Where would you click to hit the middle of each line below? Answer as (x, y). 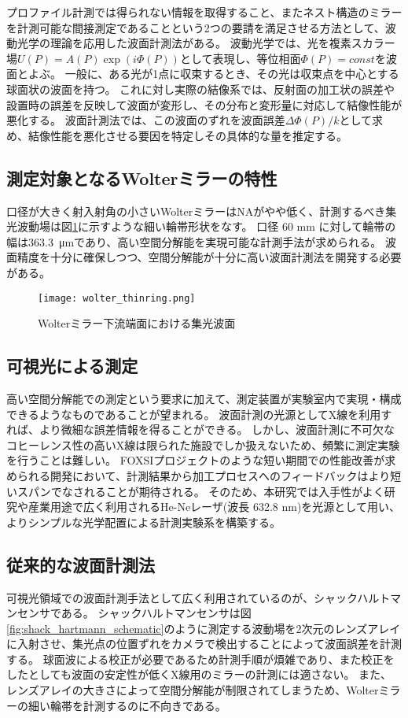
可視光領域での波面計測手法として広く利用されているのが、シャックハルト (198, 597)
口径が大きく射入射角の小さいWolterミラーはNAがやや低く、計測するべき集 (202, 211)
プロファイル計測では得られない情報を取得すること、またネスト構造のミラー (204, 12)
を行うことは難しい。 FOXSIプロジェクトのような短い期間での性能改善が (196, 460)
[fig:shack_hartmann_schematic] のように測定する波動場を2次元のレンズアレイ (204, 628)
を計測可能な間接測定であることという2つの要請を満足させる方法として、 (196, 27)
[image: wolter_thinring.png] (117, 298)
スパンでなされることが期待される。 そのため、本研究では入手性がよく (200, 491)
